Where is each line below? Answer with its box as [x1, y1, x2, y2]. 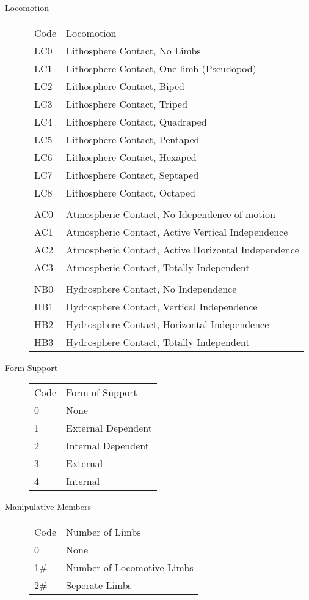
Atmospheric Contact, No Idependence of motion [66, 206, 275, 221]
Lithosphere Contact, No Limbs [66, 43, 201, 58]
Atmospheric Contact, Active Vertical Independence [66, 224, 288, 239]
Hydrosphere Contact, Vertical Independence [66, 299, 258, 313]
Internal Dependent [66, 438, 149, 453]
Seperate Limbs [66, 577, 132, 592]
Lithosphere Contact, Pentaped [66, 132, 200, 146]
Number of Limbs [66, 524, 141, 539]
